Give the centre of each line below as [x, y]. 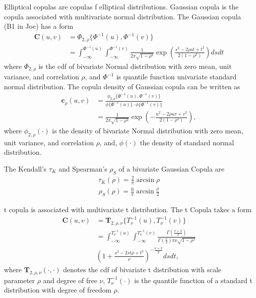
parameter [20, 280]
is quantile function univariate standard [176, 77]
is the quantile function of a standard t [193, 280]
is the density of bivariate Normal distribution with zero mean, [148, 130]
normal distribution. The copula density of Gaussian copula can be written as [122, 86]
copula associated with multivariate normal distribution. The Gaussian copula [123, 16]
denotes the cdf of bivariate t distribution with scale [142, 269]
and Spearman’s [83, 168]
